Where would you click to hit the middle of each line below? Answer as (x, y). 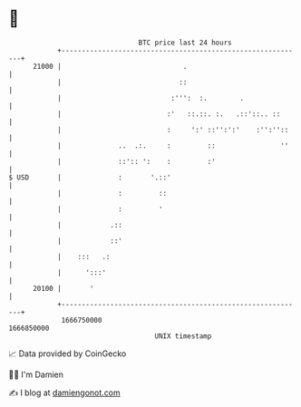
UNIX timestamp (183, 336)
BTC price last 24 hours (185, 43)
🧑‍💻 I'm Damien (36, 374)
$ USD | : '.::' (90, 177)
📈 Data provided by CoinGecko (68, 354)
